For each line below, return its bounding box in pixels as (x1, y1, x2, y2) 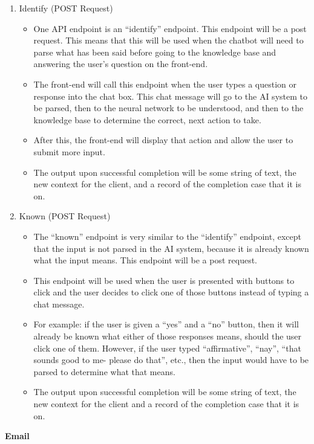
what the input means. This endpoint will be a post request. (33, 254, 258, 266)
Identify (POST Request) (19, 2, 113, 14)
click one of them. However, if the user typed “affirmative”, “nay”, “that (33, 341, 301, 354)
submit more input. (33, 145, 105, 158)
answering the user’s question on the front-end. (33, 57, 208, 70)
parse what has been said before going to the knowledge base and (33, 45, 276, 58)
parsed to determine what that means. (33, 365, 175, 378)
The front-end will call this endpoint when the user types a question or (33, 77, 297, 90)
